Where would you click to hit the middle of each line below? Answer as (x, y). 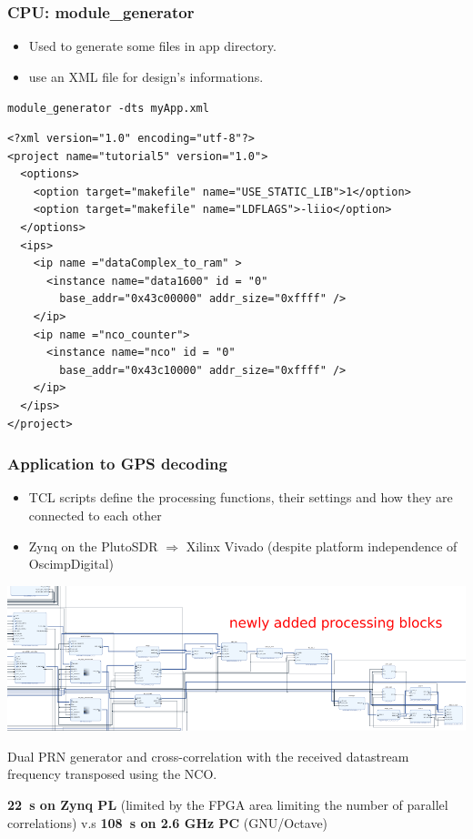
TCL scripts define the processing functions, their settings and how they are (241, 497)
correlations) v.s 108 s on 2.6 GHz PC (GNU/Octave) (168, 822)
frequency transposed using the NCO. (112, 774)
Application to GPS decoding (117, 464)
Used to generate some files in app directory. (152, 46)
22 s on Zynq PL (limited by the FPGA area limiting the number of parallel (228, 804)
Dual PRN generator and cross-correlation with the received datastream (208, 756)
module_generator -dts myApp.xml (108, 109)
